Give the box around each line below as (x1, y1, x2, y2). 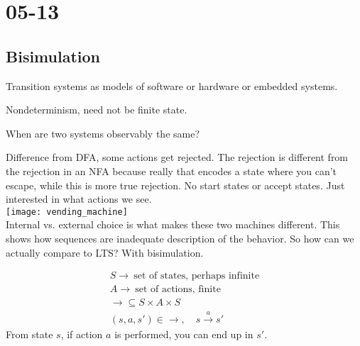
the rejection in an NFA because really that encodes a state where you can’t (6, 163, 337, 178)
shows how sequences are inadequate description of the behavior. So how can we (6, 230, 354, 245)
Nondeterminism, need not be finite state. (6, 102, 187, 117)
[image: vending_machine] (6, 206, 128, 217)
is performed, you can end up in (114, 327, 253, 342)
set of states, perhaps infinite (133, 271, 260, 281)
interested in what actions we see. (6, 191, 152, 206)
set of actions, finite (135, 284, 221, 295)
